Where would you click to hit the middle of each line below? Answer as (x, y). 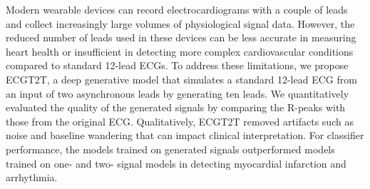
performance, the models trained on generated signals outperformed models (170, 149)
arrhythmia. (32, 177)
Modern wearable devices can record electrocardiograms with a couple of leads (177, 9)
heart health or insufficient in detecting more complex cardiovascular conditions (180, 51)
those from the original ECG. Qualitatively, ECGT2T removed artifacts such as (180, 121)
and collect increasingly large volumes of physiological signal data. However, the (180, 23)
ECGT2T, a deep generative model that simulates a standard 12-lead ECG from (181, 79)
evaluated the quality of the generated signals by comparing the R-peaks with (176, 107)
